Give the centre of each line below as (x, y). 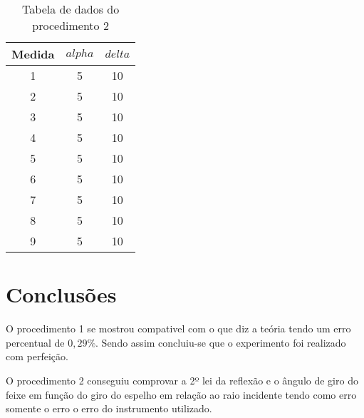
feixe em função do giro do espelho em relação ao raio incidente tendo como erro (181, 394)
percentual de (35, 342)
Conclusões (61, 294)
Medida (33, 54)
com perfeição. (37, 356)
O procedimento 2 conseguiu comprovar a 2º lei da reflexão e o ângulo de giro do (182, 380)
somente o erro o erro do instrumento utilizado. (109, 408)
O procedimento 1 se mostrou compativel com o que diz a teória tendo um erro (178, 328)
